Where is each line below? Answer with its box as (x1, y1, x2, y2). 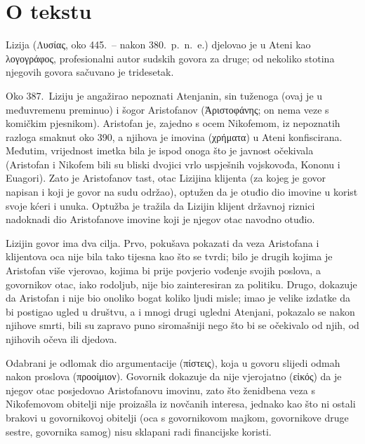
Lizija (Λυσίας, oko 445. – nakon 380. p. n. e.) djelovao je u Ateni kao (6, 37, 311, 52)
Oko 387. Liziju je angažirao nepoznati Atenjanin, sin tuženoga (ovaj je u (6, 88, 323, 102)
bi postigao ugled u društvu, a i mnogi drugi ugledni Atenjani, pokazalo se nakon (6, 304, 355, 318)
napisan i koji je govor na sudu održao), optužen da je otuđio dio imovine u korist (6, 184, 358, 199)
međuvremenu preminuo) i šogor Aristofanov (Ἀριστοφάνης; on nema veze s (6, 102, 329, 116)
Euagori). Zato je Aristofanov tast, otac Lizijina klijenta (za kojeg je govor (6, 170, 326, 185)
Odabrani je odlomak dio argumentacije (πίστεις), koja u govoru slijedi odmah (6, 355, 340, 370)
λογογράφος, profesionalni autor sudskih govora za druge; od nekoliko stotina (6, 51, 335, 65)
